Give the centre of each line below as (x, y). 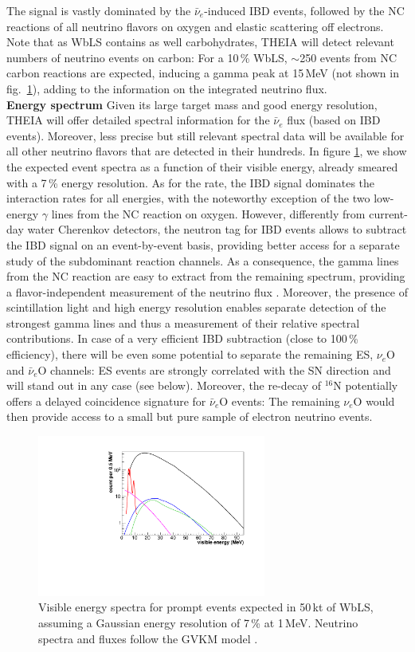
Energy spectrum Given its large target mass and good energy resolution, (192, 104)
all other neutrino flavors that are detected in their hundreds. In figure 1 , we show (207, 151)
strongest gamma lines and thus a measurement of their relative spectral (183, 322)
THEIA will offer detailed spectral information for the (138, 120)
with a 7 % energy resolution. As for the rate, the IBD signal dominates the (191, 182)
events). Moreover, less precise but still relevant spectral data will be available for (206, 135)
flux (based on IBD (334, 120)
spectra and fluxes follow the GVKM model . (148, 638)
